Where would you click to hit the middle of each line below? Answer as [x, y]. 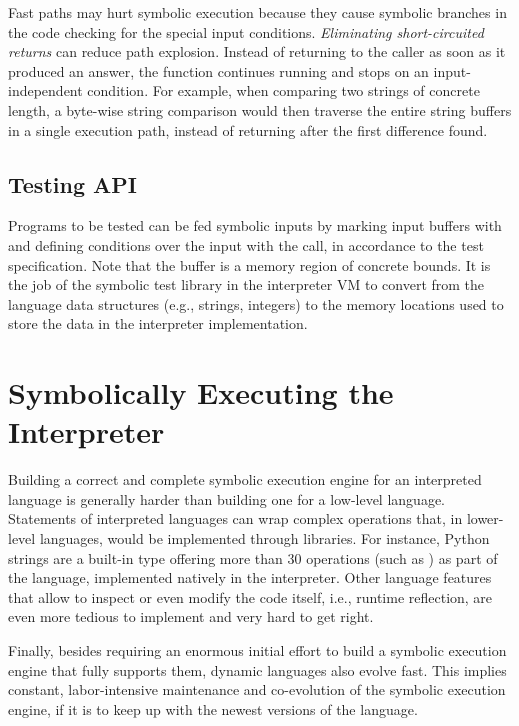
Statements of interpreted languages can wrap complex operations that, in [235, 518]
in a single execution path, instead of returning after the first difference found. [248, 129]
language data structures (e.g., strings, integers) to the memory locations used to [256, 303]
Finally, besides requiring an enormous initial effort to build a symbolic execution [257, 649]
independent [45, 90]
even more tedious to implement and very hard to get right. [191, 616]
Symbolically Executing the [201, 392]
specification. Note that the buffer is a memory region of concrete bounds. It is [249, 264]
